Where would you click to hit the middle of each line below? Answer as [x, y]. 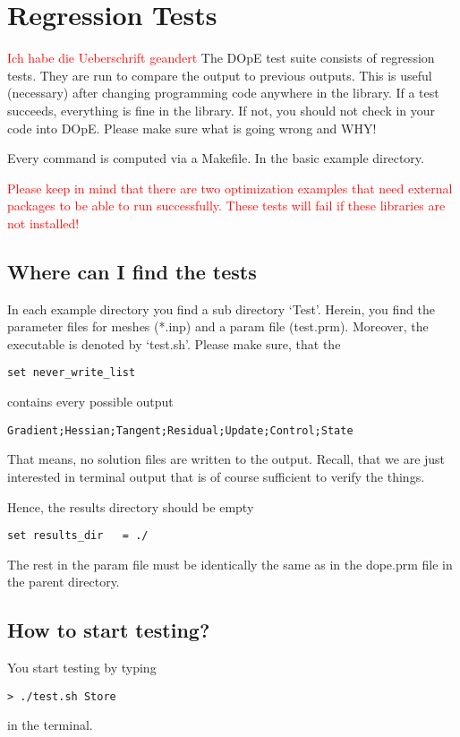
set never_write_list [72, 373]
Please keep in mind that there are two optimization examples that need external [230, 188]
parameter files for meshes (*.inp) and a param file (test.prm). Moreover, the [218, 326]
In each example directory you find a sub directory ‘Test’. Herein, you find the [221, 309]
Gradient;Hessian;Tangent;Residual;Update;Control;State [180, 430]
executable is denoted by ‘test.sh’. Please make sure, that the [174, 343]
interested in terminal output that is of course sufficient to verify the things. [216, 476]
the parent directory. [64, 582]
